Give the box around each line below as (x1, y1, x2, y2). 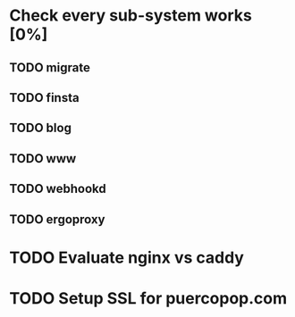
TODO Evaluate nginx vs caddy (9, 247, 244, 268)
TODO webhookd (9, 181, 106, 196)
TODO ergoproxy (9, 212, 105, 227)
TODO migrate (9, 60, 91, 75)
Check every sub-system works (9, 5, 252, 26)
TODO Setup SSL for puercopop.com (9, 288, 288, 308)
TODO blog (9, 121, 72, 136)
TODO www (9, 151, 77, 166)
